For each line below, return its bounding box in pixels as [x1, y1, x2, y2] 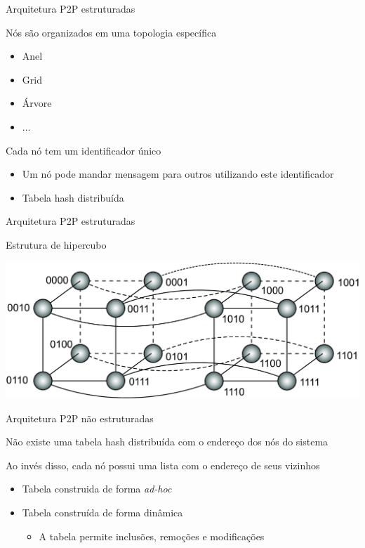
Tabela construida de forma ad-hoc [22, 481, 172, 496]
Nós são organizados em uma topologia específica [6, 25, 217, 39]
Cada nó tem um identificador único [6, 143, 161, 157]
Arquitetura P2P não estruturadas [6, 410, 154, 425]
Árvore [22, 96, 52, 110]
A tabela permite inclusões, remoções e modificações [39, 528, 265, 543]
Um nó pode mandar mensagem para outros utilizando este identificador [22, 167, 334, 181]
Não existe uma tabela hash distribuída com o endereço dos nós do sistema [6, 434, 328, 449]
